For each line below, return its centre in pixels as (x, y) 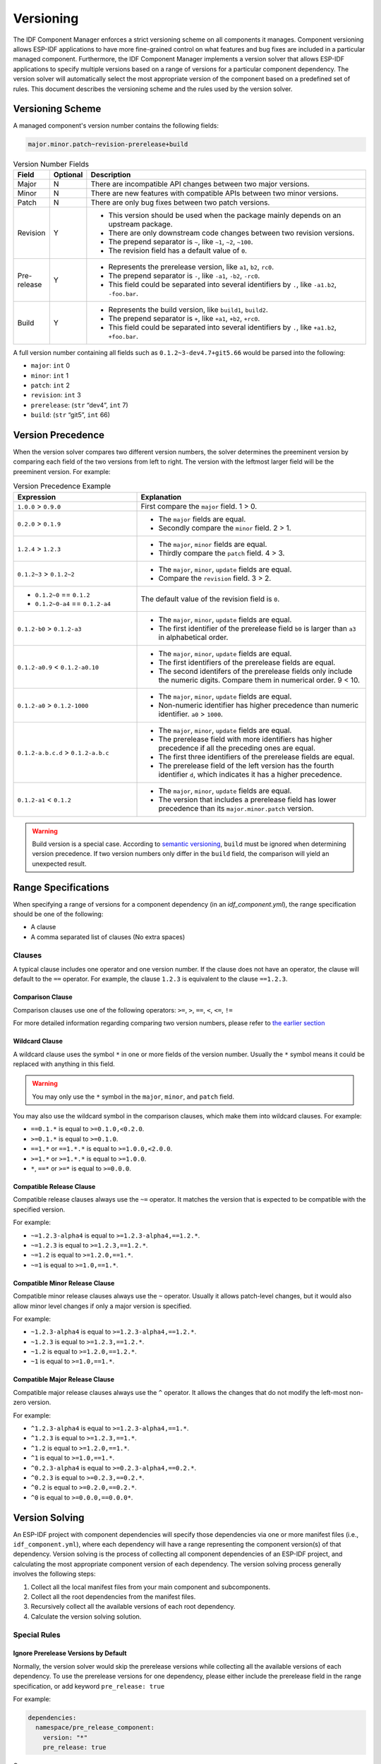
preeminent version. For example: (62, 471)
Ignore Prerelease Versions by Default (70, 1653)
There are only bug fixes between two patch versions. (180, 203)
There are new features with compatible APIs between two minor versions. (214, 193)
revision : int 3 (56, 395)
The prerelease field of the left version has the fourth (246, 766)
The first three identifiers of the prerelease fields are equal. (256, 756)
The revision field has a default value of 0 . (177, 250)
